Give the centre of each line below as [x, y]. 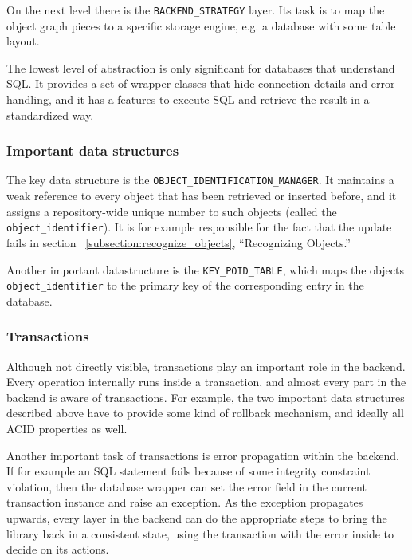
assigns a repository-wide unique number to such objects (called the [172, 211]
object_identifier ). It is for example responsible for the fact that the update [199, 227]
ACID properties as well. [67, 429]
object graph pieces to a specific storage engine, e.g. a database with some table [201, 25]
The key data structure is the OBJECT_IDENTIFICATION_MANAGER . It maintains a [200, 180]
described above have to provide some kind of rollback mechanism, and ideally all [205, 413]
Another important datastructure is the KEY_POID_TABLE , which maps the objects [205, 269]
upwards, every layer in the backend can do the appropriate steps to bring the [197, 518]
